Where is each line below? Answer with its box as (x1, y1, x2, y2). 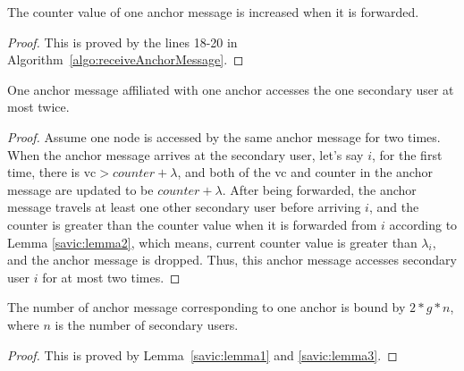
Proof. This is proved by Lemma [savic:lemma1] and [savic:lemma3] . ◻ (7, 345, 398, 364)
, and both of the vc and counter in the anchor (177, 163, 433, 181)
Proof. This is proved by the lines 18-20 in (7, 32, 238, 51)
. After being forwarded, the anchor (222, 180, 417, 198)
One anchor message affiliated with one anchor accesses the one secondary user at (7, 80, 454, 98)
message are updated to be (7, 180, 154, 198)
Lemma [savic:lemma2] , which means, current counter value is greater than (7, 232, 418, 251)
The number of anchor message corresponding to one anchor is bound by (7, 298, 406, 316)
